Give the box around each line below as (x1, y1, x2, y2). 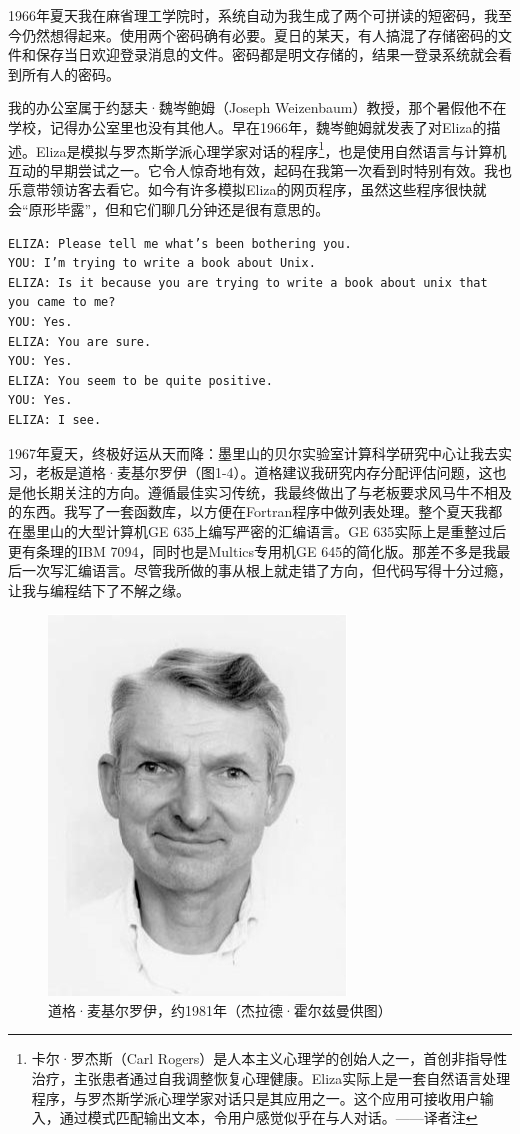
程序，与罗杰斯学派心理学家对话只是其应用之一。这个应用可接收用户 (31, 1087, 480, 1108)
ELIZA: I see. (8, 412, 102, 427)
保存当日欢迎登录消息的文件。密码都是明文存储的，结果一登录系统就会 (35, 44, 498, 65)
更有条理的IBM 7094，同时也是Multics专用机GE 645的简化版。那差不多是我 (8, 540, 497, 561)
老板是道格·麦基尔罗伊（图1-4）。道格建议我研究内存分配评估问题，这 (35, 462, 493, 483)
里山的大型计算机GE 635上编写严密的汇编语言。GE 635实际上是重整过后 (35, 520, 507, 541)
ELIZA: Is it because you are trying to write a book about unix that (8, 275, 488, 290)
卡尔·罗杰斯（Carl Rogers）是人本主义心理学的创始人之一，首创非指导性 (31, 1048, 508, 1069)
